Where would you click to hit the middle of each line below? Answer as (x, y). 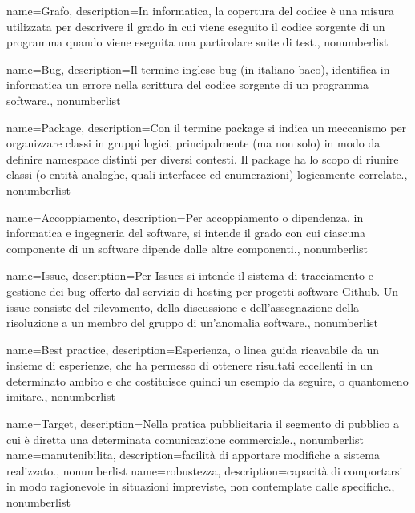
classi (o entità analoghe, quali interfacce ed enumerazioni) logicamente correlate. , (207, 174)
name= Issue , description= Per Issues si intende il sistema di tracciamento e (190, 275)
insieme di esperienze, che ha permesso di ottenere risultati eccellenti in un (190, 365)
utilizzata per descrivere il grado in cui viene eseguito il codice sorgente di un (196, 26)
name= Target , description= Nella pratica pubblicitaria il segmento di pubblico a (203, 424)
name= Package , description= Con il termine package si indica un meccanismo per (207, 127)
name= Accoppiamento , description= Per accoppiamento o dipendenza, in (185, 217)
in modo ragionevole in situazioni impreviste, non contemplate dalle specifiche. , (201, 486)
